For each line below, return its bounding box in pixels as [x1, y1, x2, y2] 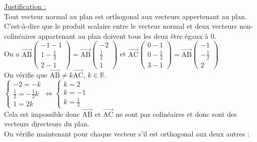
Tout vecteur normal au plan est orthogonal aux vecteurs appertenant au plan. [4, 11, 247, 21]
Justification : [4, 1, 46, 11]
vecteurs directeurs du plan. [4, 118, 90, 129]
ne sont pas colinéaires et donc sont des [116, 108, 237, 119]
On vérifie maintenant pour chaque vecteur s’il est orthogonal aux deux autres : [4, 128, 249, 139]
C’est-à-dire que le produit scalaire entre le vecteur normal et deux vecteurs [4, 21, 237, 31]
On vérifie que [4, 69, 47, 80]
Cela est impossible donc [4, 108, 80, 119]
